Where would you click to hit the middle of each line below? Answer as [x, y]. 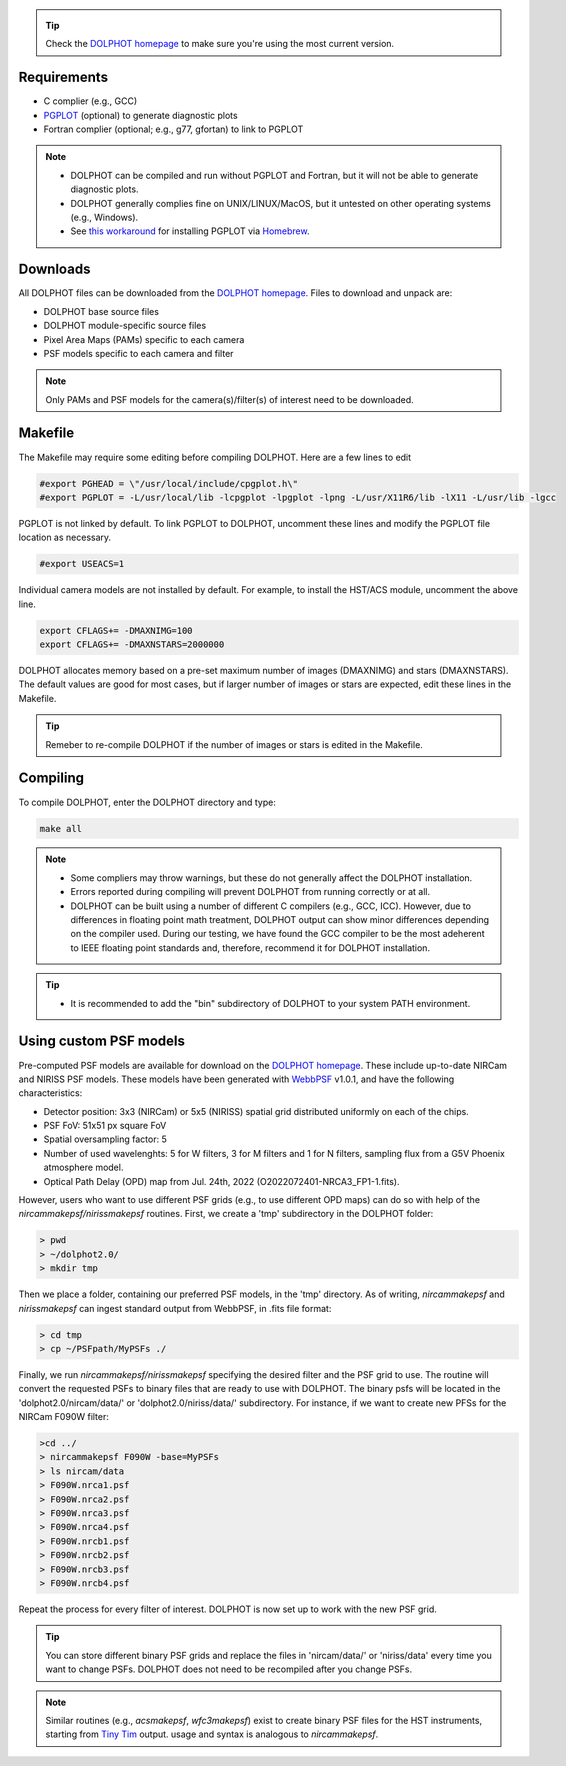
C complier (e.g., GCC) [90, 101]
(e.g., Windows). [104, 217]
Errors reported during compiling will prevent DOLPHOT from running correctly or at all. [250, 892]
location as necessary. [65, 537]
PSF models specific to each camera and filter [138, 353]
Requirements [63, 77]
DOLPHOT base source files [101, 311]
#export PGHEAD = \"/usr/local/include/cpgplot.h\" [169, 483]
